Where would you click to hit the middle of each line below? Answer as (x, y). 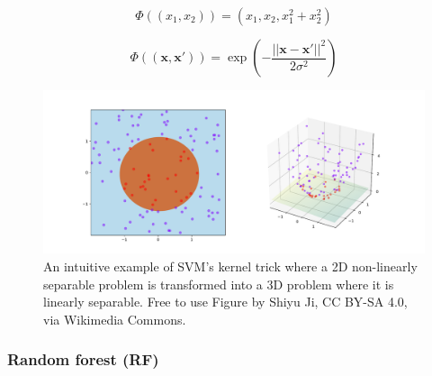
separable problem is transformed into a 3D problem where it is (219, 284)
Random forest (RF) (83, 359)
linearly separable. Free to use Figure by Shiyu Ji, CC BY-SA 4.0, (225, 302)
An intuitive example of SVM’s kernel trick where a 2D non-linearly (230, 266)
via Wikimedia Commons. (115, 319)
